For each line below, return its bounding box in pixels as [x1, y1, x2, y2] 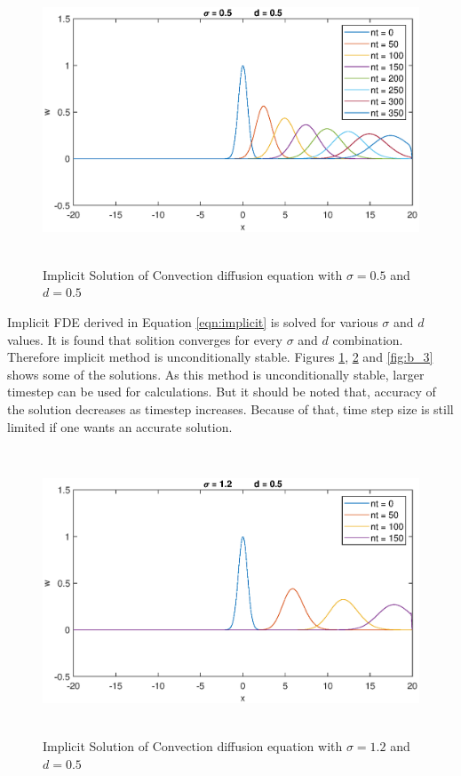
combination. [332, 330, 403, 348]
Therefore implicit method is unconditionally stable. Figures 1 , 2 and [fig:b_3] [7, 348, 433, 366]
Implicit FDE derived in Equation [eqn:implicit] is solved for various [7, 313, 378, 332]
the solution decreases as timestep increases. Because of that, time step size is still [7, 400, 454, 418]
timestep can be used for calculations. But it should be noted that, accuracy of [7, 382, 436, 401]
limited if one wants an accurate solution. [7, 417, 233, 436]
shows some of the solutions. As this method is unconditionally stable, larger [7, 364, 425, 383]
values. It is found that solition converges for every [7, 330, 282, 348]
